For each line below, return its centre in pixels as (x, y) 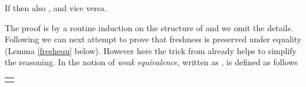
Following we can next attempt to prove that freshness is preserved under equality (153, 39)
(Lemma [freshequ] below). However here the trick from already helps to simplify (151, 50)
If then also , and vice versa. (56, 8)
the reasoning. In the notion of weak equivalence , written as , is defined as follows (151, 62)
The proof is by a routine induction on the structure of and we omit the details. (149, 27)
